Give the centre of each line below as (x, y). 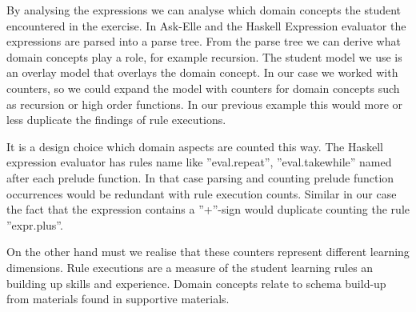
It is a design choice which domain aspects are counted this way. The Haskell (195, 146)
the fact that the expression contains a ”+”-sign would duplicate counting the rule (208, 209)
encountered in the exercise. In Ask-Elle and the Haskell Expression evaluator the (206, 25)
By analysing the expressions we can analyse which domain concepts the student (204, 10)
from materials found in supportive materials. (118, 299)
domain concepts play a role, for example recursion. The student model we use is (204, 56)
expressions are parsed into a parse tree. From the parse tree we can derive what (204, 41)
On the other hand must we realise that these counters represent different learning (208, 252)
